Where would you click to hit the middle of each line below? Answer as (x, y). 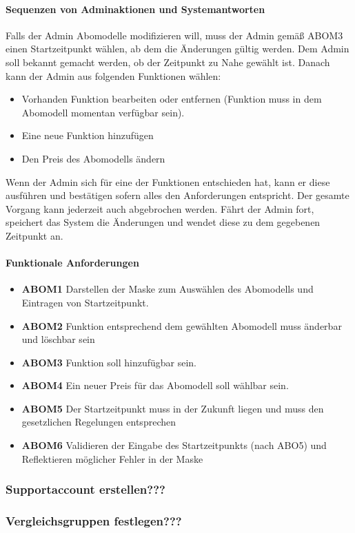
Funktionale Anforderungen (72, 263)
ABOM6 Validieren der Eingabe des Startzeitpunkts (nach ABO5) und (174, 445)
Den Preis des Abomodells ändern (93, 158)
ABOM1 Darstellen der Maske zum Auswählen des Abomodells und (168, 289)
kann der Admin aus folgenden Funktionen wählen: (113, 75)
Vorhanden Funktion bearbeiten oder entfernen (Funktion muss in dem (172, 99)
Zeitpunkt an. (34, 235)
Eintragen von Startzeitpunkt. (85, 302)
